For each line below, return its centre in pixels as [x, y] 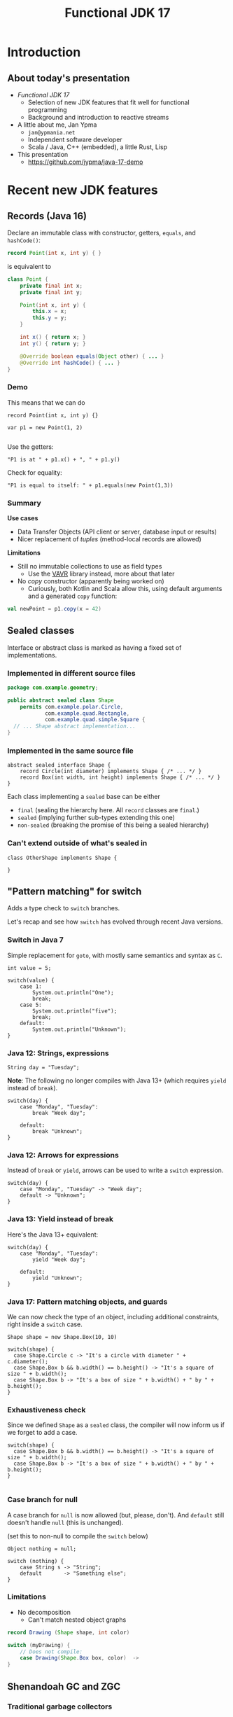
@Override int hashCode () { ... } [70, 363]
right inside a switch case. [45, 1324]
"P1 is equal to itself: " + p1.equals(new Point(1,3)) [90, 485]
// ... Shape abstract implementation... [75, 726]
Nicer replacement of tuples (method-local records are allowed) [109, 539]
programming [48, 110]
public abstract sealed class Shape [61, 700]
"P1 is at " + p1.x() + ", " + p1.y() [64, 459]
